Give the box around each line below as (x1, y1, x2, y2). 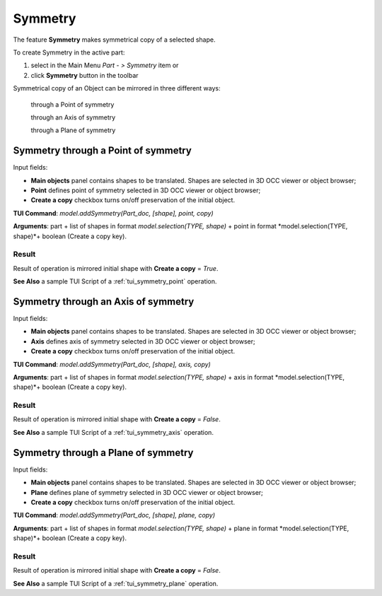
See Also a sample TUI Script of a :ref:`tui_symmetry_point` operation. (13, 277, 217, 286)
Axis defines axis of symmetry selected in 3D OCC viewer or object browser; (30, 337, 256, 346)
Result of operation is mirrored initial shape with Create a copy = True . (13, 264, 219, 272)
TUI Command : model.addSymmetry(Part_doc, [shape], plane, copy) (13, 511, 216, 520)
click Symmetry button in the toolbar (30, 71, 139, 79)
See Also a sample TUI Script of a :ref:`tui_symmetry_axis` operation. (13, 428, 214, 436)
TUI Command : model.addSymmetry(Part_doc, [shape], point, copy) (13, 209, 214, 217)
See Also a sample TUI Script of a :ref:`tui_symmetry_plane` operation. (13, 579, 219, 588)
